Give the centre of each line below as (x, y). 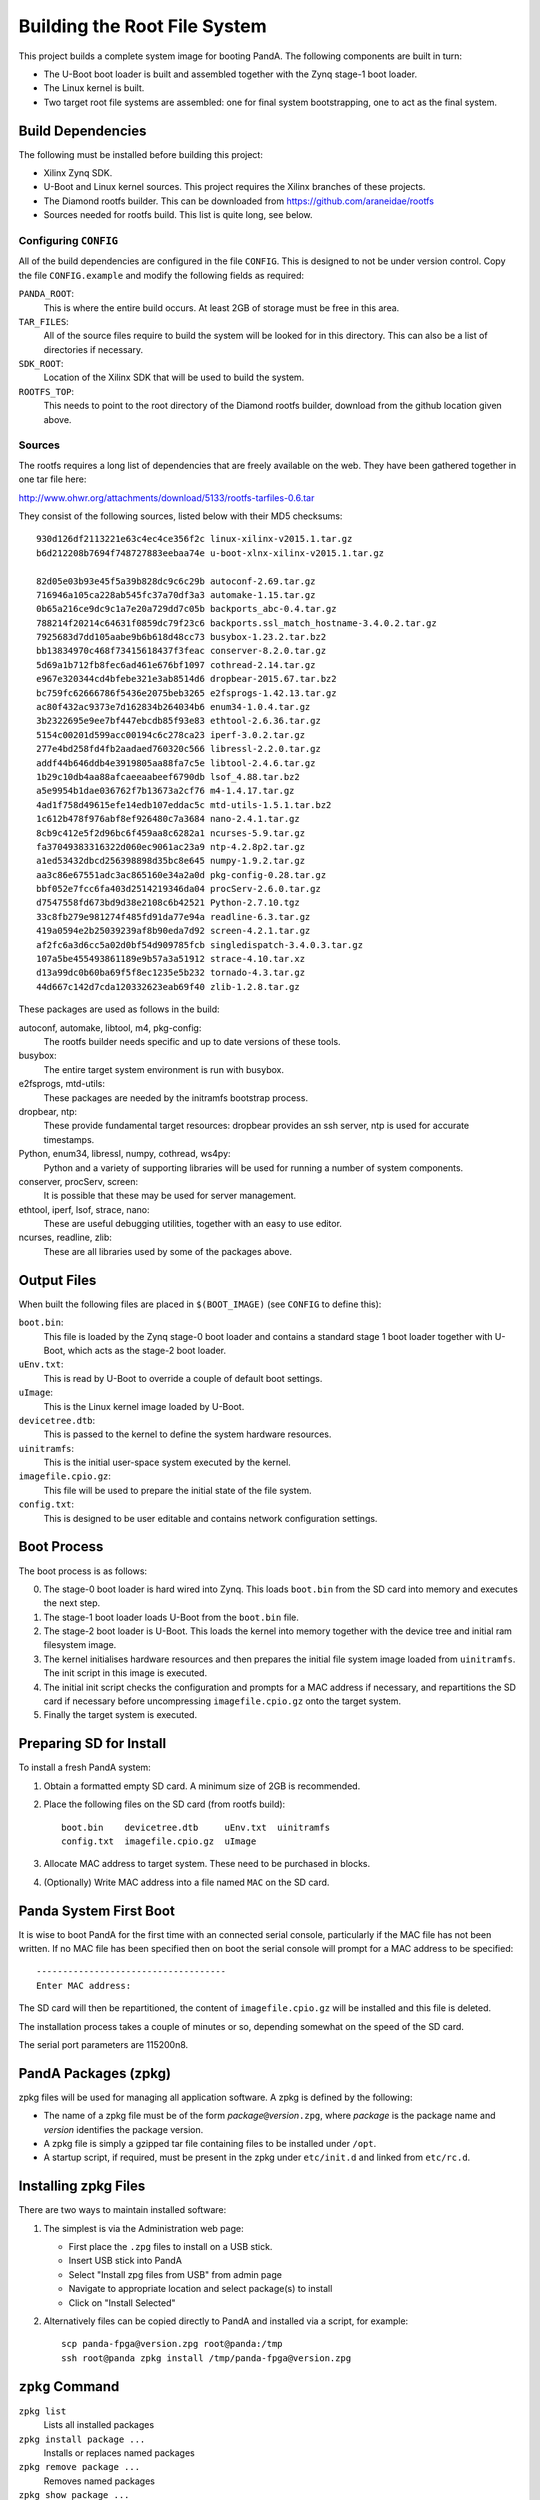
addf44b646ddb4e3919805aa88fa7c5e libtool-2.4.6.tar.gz (176, 763)
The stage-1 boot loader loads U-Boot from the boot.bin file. (171, 1617)
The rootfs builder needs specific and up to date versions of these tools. (192, 1041)
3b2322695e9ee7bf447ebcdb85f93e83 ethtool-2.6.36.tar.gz (179, 721)
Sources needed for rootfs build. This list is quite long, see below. (178, 215)
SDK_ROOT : (41, 364)
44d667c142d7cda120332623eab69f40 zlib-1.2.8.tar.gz (168, 986)
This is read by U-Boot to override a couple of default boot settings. (183, 1378)
